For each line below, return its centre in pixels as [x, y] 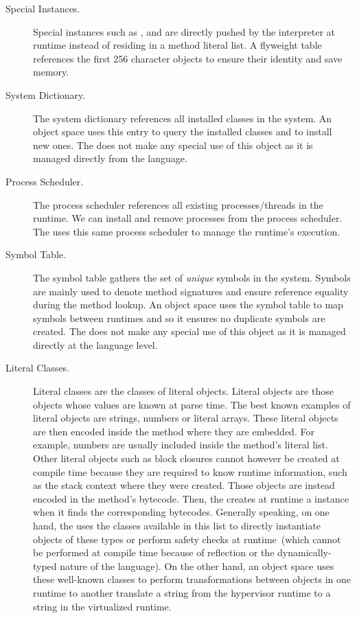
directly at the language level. [95, 344]
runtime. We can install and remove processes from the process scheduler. [188, 218]
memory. [51, 72]
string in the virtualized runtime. [102, 606]
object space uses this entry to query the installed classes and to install [183, 131]
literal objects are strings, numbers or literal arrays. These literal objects [186, 418]
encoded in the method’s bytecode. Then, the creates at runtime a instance [191, 498]
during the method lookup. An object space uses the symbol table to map [188, 305]
